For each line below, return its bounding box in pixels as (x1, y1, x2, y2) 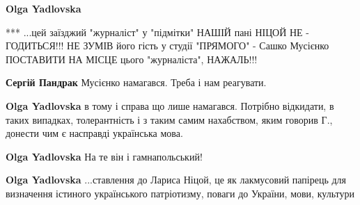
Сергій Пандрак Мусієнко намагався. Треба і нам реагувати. (6, 75, 267, 90)
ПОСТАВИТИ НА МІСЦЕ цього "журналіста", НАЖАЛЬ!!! (6, 51, 258, 66)
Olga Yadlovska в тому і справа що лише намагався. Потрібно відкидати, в (6, 98, 334, 113)
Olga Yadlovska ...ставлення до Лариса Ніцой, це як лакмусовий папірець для (6, 172, 347, 187)
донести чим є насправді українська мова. (6, 126, 183, 140)
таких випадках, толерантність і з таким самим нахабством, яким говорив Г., (6, 112, 333, 126)
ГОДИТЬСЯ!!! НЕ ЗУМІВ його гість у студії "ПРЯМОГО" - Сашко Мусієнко (6, 38, 329, 53)
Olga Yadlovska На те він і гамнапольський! (6, 149, 203, 163)
